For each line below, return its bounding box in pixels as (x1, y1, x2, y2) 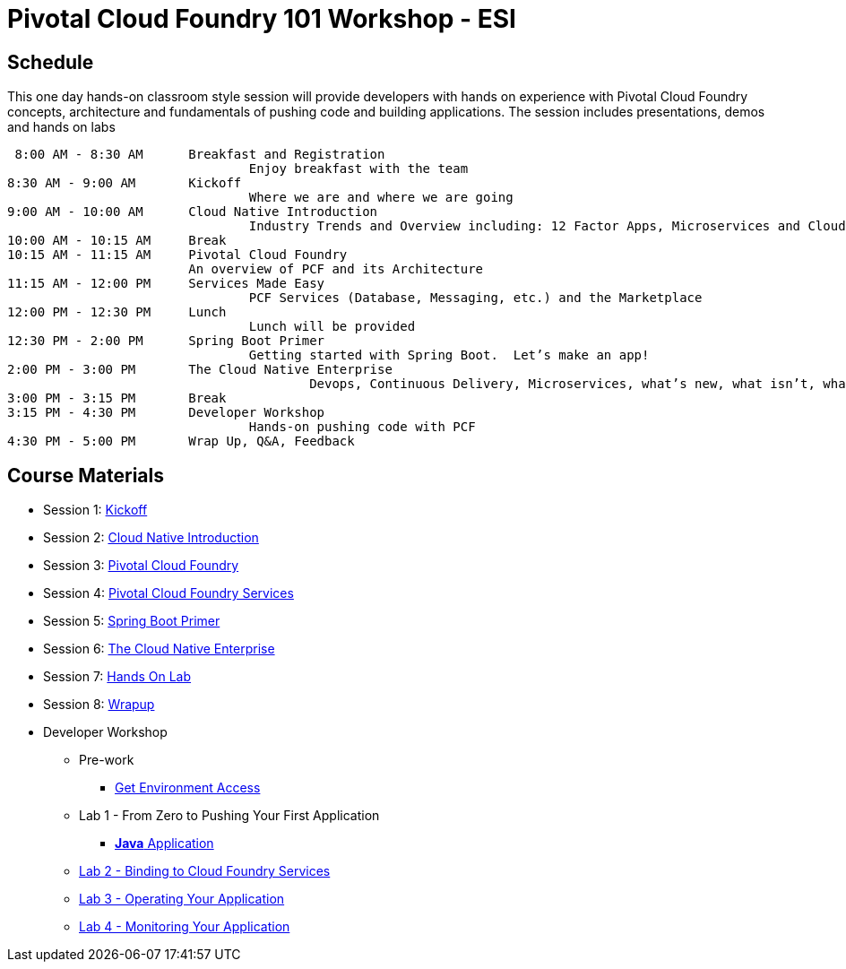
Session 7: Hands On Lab (43, 669, 192, 685)
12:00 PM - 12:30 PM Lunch (7, 305, 227, 320)
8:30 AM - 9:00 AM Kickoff (7, 176, 242, 191)
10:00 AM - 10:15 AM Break (7, 233, 227, 248)
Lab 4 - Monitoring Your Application (79, 919, 290, 935)
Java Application (115, 835, 214, 852)
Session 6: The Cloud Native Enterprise (43, 641, 275, 657)
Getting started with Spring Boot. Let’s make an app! (248, 348, 650, 363)
